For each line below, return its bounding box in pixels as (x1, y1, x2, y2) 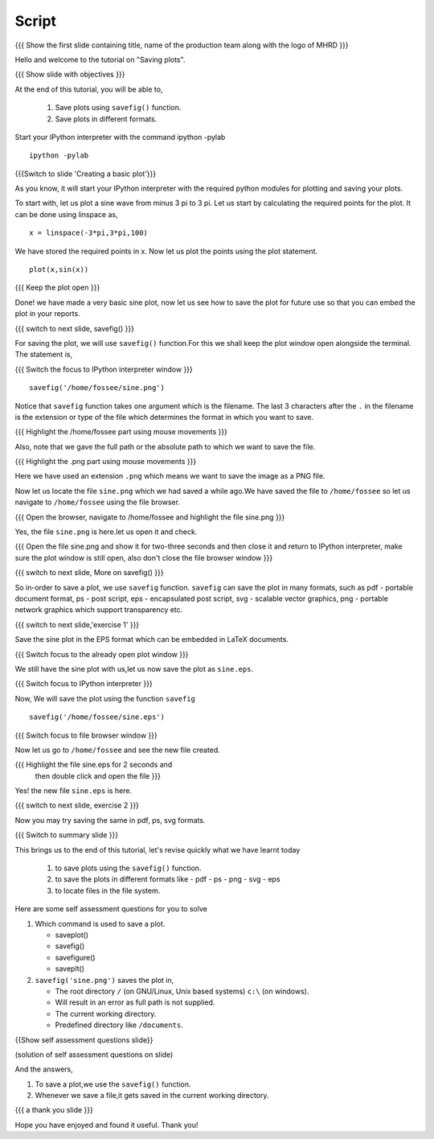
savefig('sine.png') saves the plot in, (35, 975, 174, 985)
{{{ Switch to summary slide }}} (14, 830, 119, 840)
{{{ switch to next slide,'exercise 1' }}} (14, 619, 140, 629)
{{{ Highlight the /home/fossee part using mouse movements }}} (14, 427, 228, 437)
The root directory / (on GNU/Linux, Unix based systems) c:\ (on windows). (55, 986, 309, 996)
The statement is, (14, 350, 72, 360)
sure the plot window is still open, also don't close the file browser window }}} (14, 553, 273, 562)
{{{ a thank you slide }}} (14, 1105, 94, 1115)
